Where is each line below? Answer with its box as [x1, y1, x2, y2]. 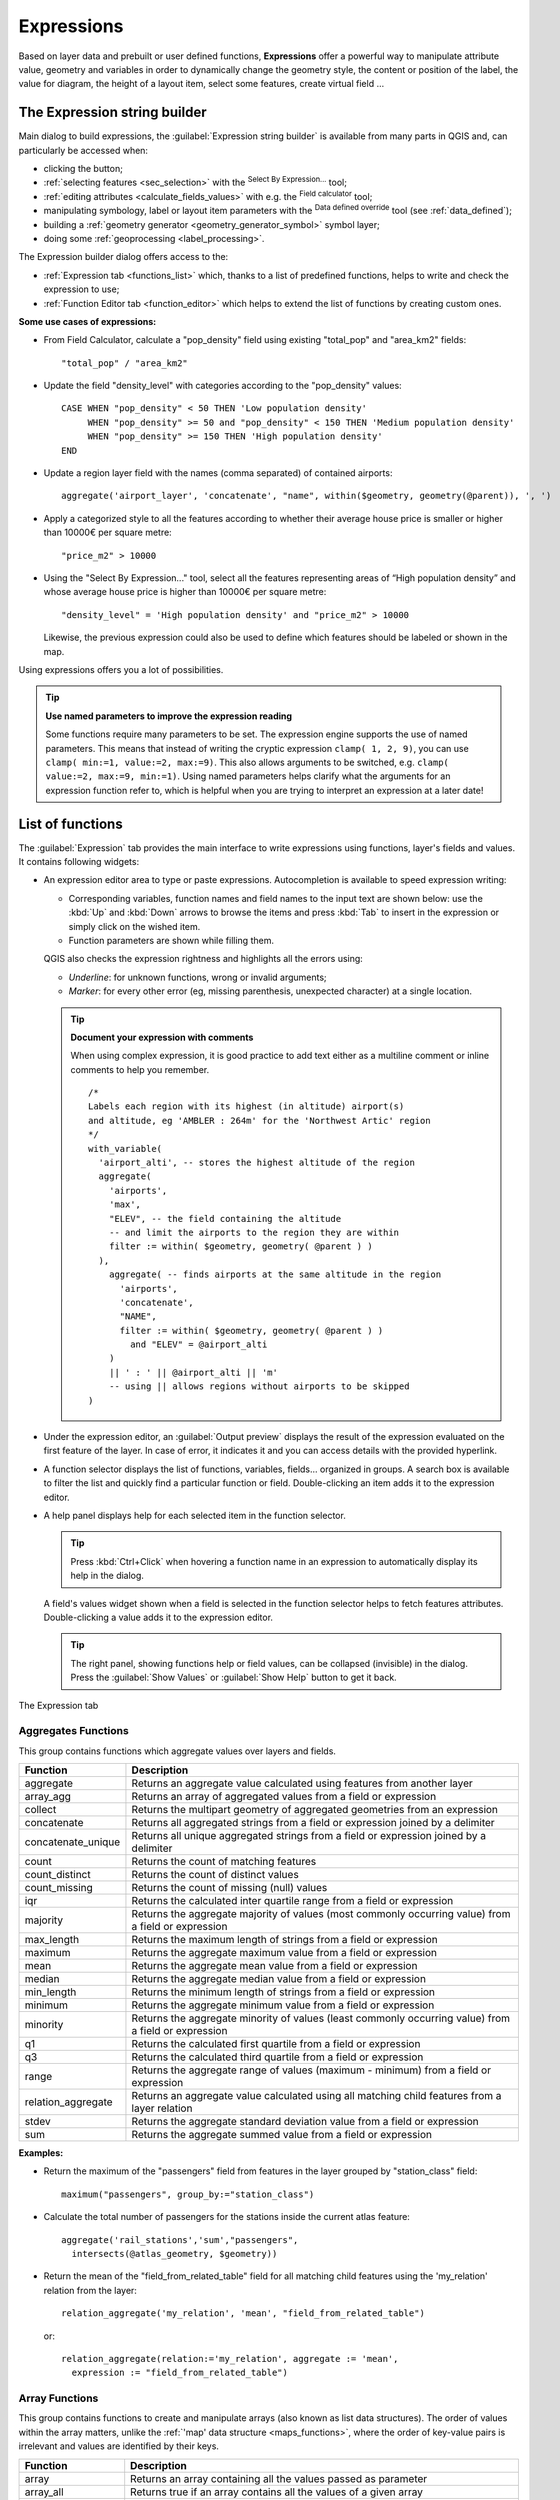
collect [24, 1803, 57, 1817]
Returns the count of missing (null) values [131, 1881, 328, 1895]
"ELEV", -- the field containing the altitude [108, 1213, 342, 1224]
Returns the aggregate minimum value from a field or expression [131, 1998, 435, 2012]
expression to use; [43, 283, 120, 295]
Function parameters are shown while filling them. [68, 934, 275, 946]
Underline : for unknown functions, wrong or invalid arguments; [68, 971, 327, 983]
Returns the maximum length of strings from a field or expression [131, 1933, 439, 1947]
